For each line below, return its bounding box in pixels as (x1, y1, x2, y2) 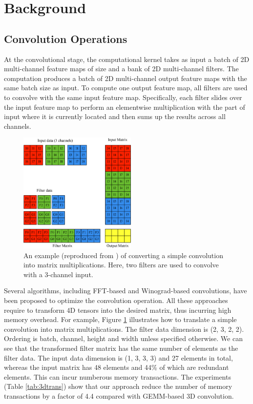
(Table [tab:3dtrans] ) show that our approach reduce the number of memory (4, 381, 232, 391)
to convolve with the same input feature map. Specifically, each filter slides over (4, 92, 242, 102)
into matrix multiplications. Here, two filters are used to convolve (23, 260, 219, 270)
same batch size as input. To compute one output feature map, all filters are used (4, 82, 248, 93)
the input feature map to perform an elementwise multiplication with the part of (4, 101, 245, 112)
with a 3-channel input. (23, 269, 93, 279)
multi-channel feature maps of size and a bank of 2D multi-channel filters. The (4, 63, 239, 74)
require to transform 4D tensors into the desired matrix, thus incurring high (4, 304, 232, 315)
